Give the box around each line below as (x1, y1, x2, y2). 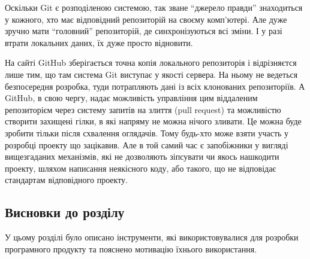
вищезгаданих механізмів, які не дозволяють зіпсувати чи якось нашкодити (5, 150, 279, 163)
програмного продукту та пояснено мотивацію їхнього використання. (5, 242, 257, 255)
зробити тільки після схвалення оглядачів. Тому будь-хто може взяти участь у (5, 126, 289, 139)
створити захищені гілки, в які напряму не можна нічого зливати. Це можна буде (5, 115, 302, 127)
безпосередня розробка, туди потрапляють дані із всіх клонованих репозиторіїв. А (5, 80, 305, 92)
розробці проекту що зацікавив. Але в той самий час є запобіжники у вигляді (5, 138, 288, 151)
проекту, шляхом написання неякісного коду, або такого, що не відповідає (5, 162, 276, 174)
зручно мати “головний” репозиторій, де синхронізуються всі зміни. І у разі (5, 25, 282, 37)
